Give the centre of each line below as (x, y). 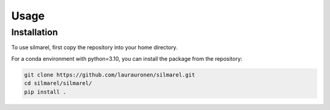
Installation (35, 32)
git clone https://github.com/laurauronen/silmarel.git (110, 75)
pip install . (45, 92)
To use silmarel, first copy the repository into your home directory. (94, 47)
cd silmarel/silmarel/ (58, 83)
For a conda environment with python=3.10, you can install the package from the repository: (127, 58)
